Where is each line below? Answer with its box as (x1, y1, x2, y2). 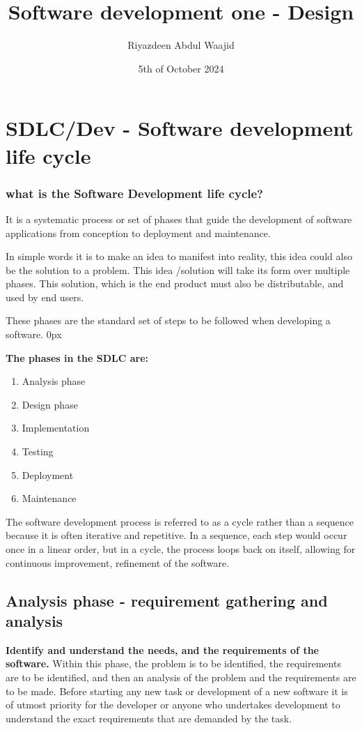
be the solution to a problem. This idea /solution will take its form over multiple (6, 262, 350, 277)
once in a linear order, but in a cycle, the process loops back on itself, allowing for (6, 542, 356, 556)
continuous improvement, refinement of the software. (6, 555, 230, 570)
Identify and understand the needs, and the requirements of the (6, 642, 319, 657)
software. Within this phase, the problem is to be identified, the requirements (6, 656, 341, 671)
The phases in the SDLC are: (6, 350, 149, 365)
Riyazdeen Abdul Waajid (127, 38, 235, 52)
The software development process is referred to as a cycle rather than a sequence (6, 514, 354, 529)
